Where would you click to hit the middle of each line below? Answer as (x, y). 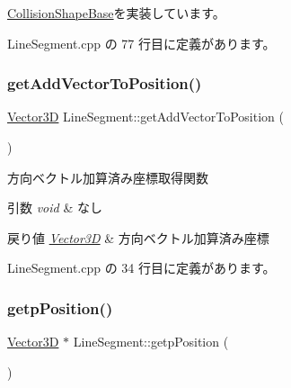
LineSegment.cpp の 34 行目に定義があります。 (141, 268)
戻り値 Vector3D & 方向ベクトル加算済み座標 (138, 237)
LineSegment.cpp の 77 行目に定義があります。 (141, 43)
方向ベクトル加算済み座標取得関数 (108, 177)
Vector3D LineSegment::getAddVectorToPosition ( (145, 117)
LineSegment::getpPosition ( (151, 342)
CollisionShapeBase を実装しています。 (116, 13)
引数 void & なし (55, 208)
